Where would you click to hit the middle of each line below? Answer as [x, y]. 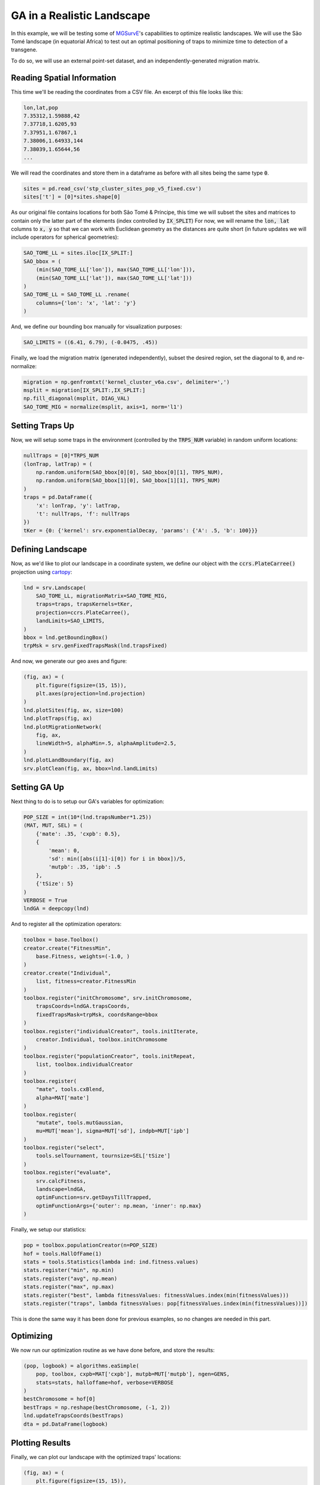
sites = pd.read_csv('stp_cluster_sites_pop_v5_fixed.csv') [113, 188]
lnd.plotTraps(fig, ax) [58, 718]
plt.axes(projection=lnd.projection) [91, 694]
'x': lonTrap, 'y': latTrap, [78, 505]
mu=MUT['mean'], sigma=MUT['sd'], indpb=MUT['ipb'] [113, 1131]
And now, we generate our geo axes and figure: [69, 661]
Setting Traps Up [43, 426]
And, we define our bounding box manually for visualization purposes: [97, 327]
